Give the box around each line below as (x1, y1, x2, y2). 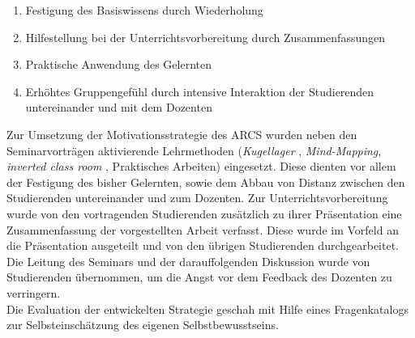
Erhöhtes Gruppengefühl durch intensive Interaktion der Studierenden (25, 82, 374, 99)
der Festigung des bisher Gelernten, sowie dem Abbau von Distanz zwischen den (6, 173, 405, 190)
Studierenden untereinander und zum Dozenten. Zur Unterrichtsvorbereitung (6, 189, 388, 206)
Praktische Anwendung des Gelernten (25, 56, 212, 73)
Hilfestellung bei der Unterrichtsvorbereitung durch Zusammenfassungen (25, 28, 386, 45)
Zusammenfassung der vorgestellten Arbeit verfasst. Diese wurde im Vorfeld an (6, 221, 399, 238)
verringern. (6, 284, 61, 301)
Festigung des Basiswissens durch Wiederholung (25, 2, 263, 18)
